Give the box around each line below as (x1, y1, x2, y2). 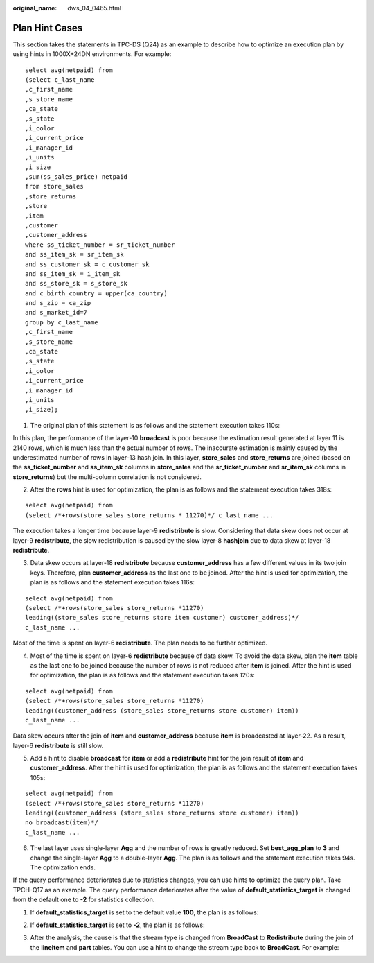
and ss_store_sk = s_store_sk (25, 279, 128, 288)
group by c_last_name (25, 318, 98, 326)
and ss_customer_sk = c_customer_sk (25, 260, 150, 268)
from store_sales (25, 182, 84, 191)
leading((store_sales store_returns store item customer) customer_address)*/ (25, 614, 299, 622)
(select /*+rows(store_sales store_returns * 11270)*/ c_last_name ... (25, 511, 274, 519)
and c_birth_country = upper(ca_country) (25, 289, 168, 297)
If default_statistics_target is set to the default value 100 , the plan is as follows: (30, 908, 259, 917)
